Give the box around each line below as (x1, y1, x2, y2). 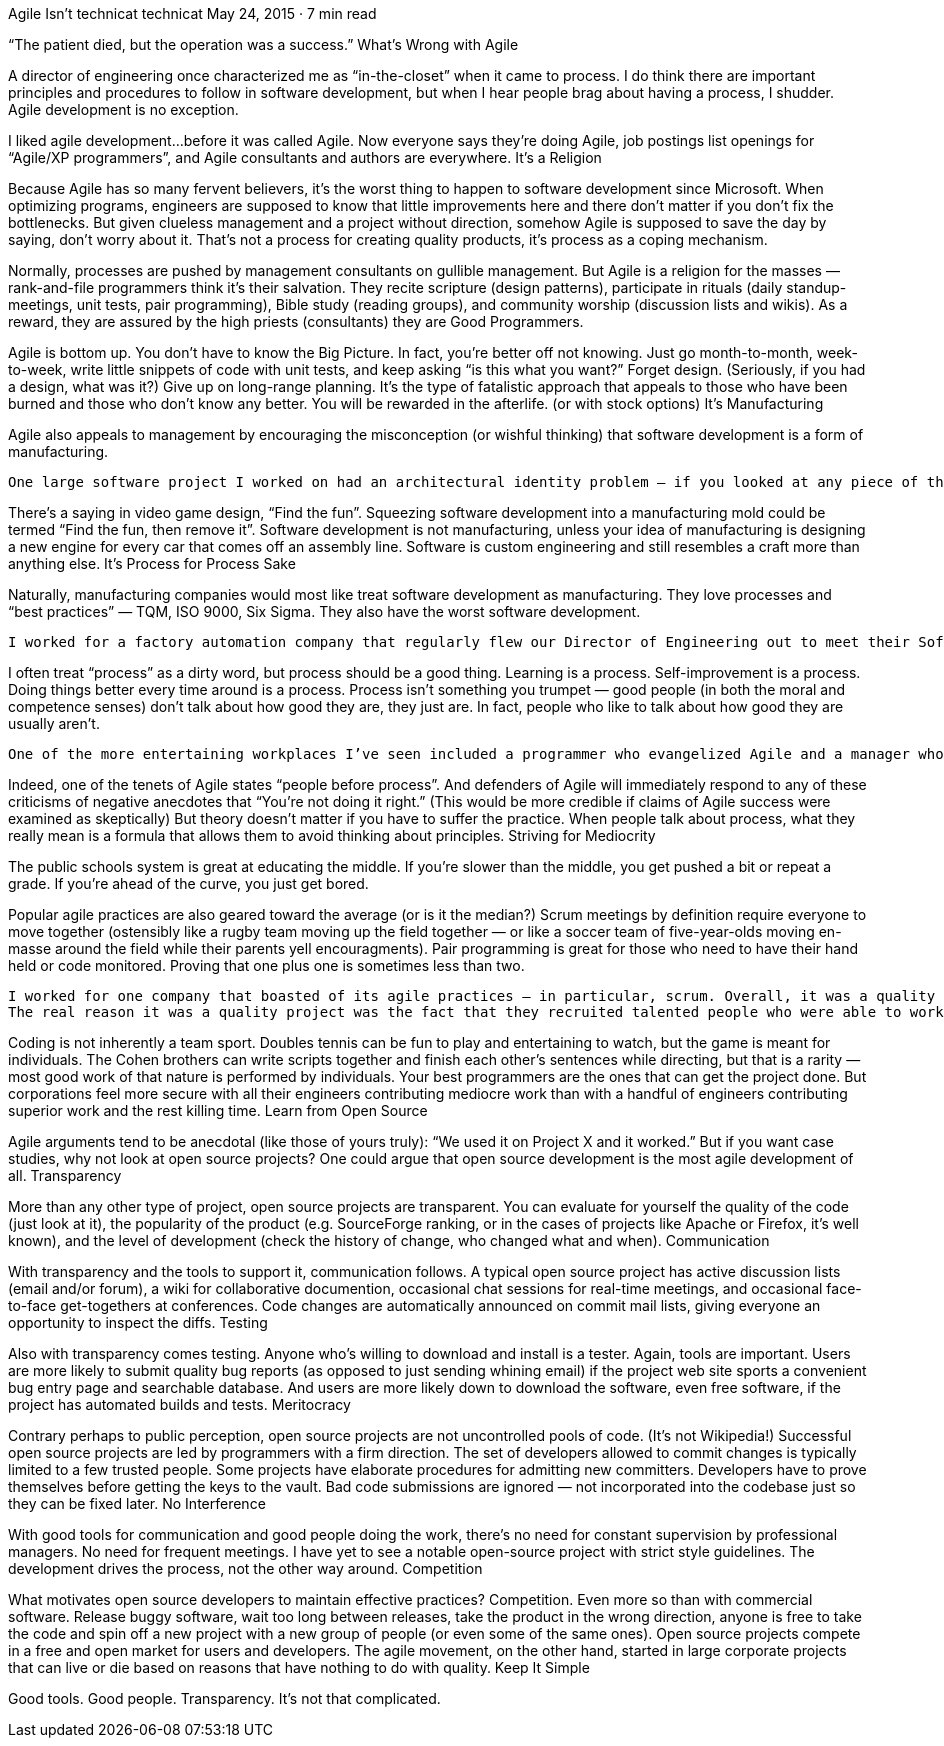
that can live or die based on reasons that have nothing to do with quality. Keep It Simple (8, 1659, 590, 1676)
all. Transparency (8, 1167, 122, 1184)
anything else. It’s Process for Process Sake (8, 555, 296, 572)
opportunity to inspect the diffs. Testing (8, 1314, 268, 1331)
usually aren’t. (8, 715, 100, 732)
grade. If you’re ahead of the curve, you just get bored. (8, 875, 369, 892)
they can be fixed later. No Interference (8, 1495, 266, 1512)
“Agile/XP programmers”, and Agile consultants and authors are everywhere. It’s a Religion (8, 149, 602, 166)
